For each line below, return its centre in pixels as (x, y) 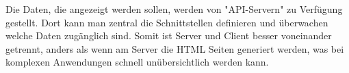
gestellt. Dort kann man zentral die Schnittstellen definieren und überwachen (167, 22)
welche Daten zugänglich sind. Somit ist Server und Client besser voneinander (169, 35)
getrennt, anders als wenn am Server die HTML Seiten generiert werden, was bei (175, 48)
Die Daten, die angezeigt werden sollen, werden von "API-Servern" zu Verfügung (174, 9)
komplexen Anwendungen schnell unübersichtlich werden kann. (137, 62)
